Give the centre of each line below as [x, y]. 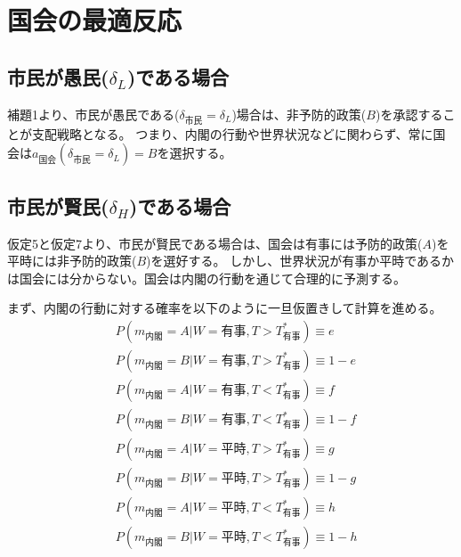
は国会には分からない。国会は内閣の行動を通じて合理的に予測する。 [206, 278]
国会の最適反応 [95, 20]
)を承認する [409, 114]
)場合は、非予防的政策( [299, 114]
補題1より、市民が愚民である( [93, 114]
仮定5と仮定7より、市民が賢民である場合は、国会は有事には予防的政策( [215, 243]
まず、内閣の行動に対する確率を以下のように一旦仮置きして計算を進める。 [225, 308]
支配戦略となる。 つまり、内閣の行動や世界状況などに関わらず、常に [232, 133]
